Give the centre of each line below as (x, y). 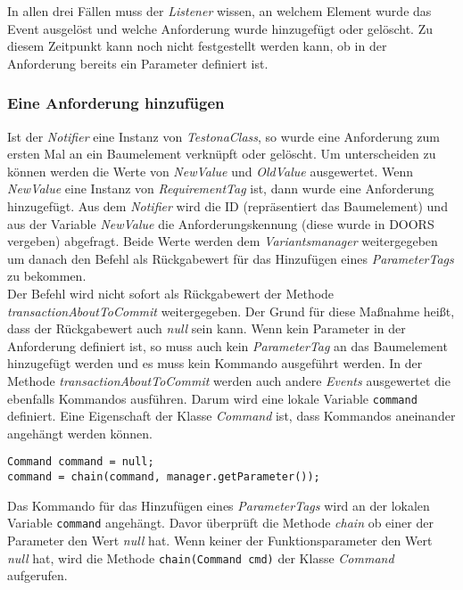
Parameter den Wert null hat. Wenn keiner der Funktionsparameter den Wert (220, 540)
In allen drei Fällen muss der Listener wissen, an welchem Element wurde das (219, 11)
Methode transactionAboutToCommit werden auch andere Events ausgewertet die (229, 380)
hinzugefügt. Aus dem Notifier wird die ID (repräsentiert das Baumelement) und (227, 205)
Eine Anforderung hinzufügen (116, 103)
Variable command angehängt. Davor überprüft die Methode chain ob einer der (220, 523)
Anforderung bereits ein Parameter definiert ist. (138, 63)
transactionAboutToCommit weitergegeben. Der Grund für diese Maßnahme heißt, (231, 311)
